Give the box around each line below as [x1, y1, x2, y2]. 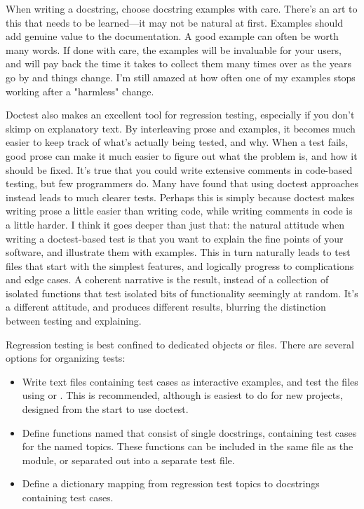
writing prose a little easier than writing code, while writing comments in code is [6, 203, 353, 218]
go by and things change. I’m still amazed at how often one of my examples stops [6, 69, 356, 84]
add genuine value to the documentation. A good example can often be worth [6, 29, 339, 43]
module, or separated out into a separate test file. [22, 452, 235, 467]
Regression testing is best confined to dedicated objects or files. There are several [6, 337, 354, 351]
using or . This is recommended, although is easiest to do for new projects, [22, 388, 343, 402]
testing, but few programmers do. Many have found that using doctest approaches [6, 176, 359, 191]
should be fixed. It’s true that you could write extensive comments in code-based [6, 162, 353, 177]
